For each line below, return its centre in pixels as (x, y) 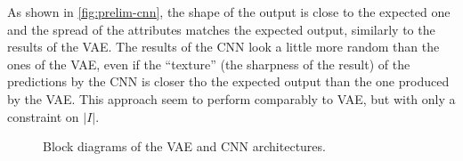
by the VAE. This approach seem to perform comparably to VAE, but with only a (231, 98)
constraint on (43, 116)
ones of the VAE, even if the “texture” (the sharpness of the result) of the (209, 64)
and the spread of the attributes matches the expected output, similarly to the (221, 29)
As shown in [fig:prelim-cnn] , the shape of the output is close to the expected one (229, 12)
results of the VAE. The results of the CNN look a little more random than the (223, 47)
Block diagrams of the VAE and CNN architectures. (184, 146)
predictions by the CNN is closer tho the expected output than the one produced (228, 81)
